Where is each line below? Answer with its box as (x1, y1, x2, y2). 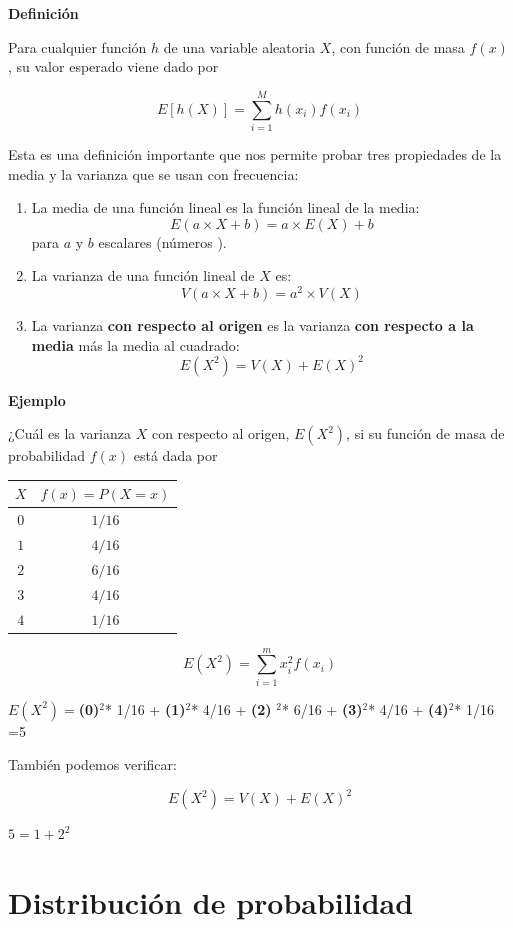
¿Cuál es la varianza (8, 423, 131, 444)
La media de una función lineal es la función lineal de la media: (31, 197, 420, 218)
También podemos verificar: (8, 754, 177, 775)
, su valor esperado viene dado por (8, 56, 219, 77)
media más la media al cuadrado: (31, 334, 240, 355)
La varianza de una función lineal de (31, 265, 255, 286)
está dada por (133, 445, 218, 466)
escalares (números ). (98, 231, 227, 252)
